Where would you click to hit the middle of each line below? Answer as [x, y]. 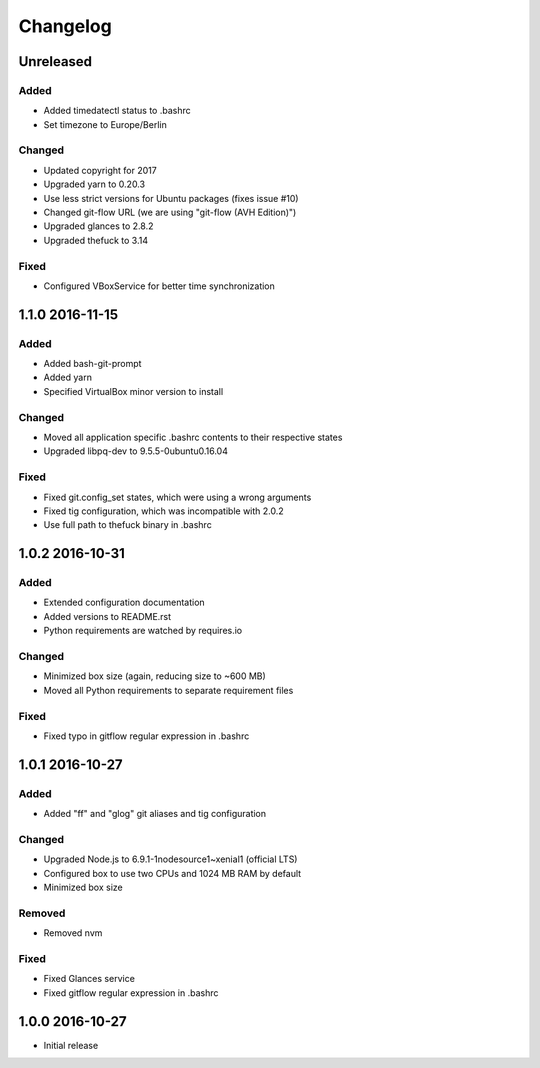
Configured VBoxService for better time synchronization [159, 286]
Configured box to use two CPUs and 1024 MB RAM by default [172, 873]
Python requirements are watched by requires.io [143, 631]
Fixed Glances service [89, 979]
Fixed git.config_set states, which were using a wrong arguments [177, 497]
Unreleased [55, 61]
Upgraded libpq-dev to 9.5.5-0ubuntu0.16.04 [136, 451]
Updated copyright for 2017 [100, 170]
